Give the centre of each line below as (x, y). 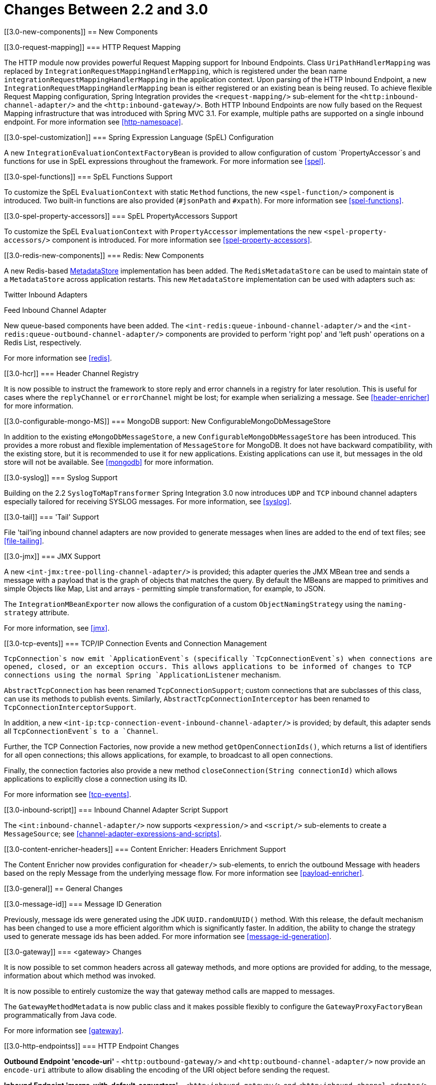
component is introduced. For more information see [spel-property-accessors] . (182, 240)
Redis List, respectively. (43, 342)
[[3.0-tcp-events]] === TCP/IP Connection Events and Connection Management (136, 643)
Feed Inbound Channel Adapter (55, 310)
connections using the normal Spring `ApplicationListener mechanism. (143, 675)
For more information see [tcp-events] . (68, 794)
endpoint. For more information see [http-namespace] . (94, 122)
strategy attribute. (37, 612)
